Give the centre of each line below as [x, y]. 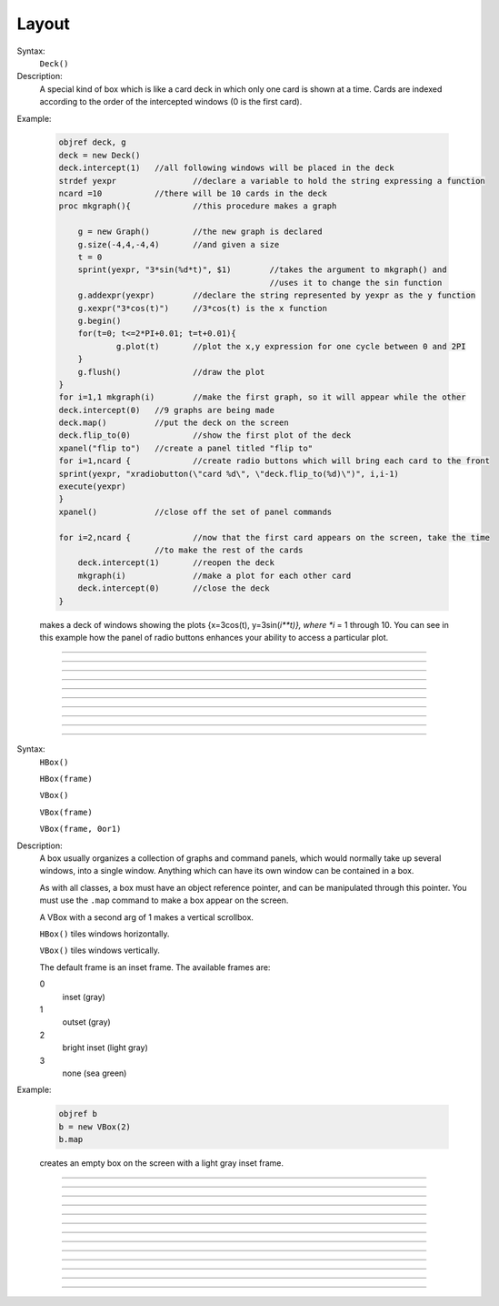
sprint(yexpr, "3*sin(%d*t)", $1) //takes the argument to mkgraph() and [262, 270]
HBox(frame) [66, 779]
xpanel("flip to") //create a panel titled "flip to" [186, 448]
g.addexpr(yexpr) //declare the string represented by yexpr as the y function [277, 295]
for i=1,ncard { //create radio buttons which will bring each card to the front [274, 461]
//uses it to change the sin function [356, 283]
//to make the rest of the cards [229, 550]
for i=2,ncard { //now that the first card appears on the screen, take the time [274, 537]
